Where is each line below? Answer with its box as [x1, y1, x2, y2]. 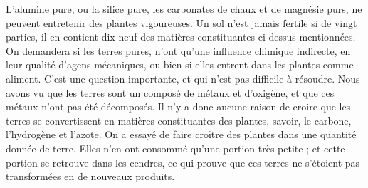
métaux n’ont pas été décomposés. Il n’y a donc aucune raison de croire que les [6, 99, 351, 114]
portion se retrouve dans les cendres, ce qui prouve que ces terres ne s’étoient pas [6, 155, 360, 169]
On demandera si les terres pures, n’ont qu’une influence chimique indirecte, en [6, 43, 351, 58]
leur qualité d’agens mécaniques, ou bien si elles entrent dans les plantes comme [6, 57, 354, 72]
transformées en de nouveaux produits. [6, 169, 175, 184]
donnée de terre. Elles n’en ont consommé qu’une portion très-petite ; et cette [6, 140, 345, 155]
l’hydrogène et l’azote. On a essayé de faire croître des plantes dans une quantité [6, 127, 357, 142]
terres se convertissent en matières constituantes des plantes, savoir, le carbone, [6, 113, 352, 127]
